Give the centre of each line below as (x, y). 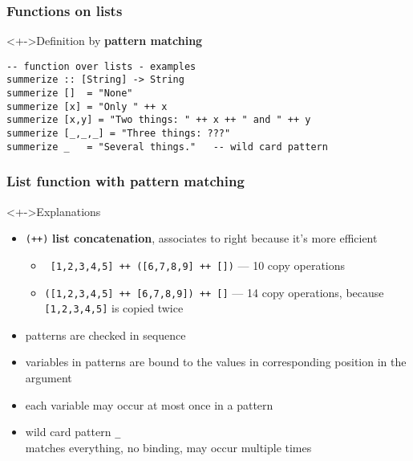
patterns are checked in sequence (105, 335)
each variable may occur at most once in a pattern (149, 404)
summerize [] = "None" (70, 94)
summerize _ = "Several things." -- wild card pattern (167, 147)
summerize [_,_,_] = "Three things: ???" (119, 134)
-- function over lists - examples (101, 66)
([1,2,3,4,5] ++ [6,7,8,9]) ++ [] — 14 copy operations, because (214, 292)
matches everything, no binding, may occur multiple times (168, 447)
